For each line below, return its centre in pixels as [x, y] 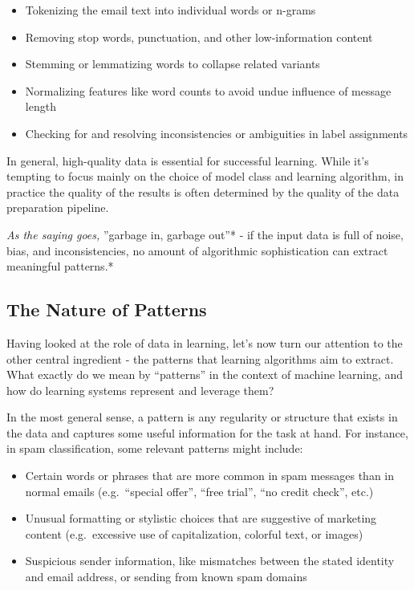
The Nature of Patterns [107, 309]
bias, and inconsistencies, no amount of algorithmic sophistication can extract [197, 250]
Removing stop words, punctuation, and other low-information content [199, 37]
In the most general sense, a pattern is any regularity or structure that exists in [202, 417]
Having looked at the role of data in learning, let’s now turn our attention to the [205, 342]
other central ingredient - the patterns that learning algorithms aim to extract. [200, 358]
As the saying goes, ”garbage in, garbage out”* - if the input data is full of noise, [205, 234]
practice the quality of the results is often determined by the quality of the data [203, 191]
